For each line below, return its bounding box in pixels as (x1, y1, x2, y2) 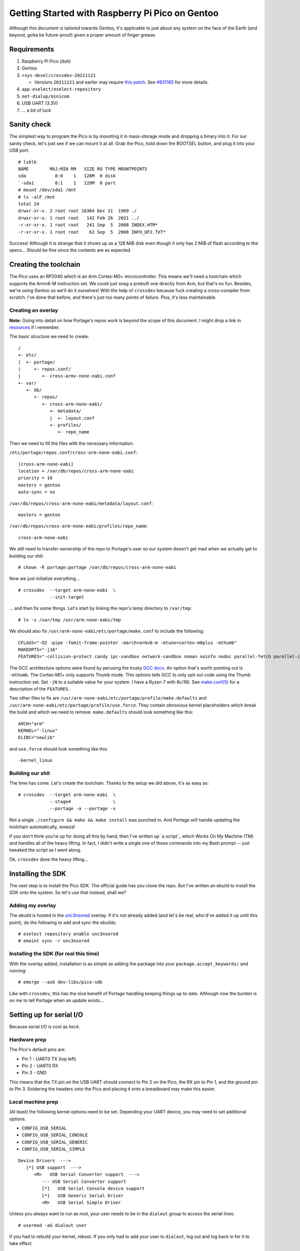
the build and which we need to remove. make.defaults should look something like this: (9, 709, 193, 715)
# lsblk (18, 159, 37, 165)
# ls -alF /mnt (18, 194, 55, 200)
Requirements (9, 45, 54, 54)
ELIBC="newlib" (18, 735, 55, 741)
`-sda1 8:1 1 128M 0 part (18, 180, 116, 186)
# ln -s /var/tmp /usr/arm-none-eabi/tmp (18, 617, 121, 622)
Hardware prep (9, 1036, 47, 1043)
